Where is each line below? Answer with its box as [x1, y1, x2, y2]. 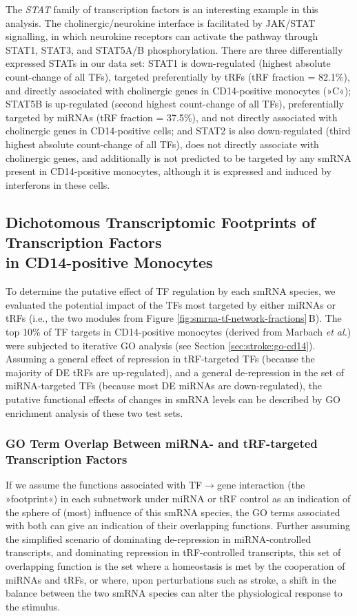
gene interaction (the [216, 478, 305, 492]
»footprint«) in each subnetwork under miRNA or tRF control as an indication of [6, 491, 351, 505]
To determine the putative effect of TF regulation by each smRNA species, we [6, 284, 336, 298]
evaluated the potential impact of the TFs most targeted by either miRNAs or [6, 297, 336, 311]
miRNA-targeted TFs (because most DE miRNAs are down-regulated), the [6, 378, 323, 393]
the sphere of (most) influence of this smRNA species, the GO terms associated [6, 504, 340, 519]
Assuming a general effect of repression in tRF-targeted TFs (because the [6, 351, 315, 366]
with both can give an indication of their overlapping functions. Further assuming [6, 518, 350, 533]
